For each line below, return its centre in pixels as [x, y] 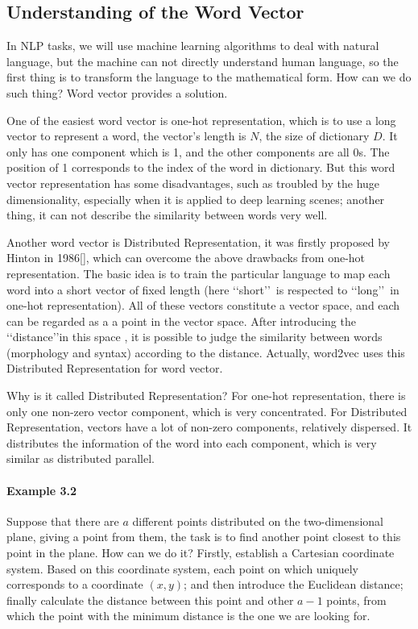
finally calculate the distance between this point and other [150, 600]
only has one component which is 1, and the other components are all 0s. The [198, 151]
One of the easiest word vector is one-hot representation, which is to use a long [201, 120]
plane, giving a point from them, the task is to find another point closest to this [204, 537]
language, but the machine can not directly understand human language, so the [203, 61]
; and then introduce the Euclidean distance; [294, 584]
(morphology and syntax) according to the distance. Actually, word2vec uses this [206, 352]
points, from [356, 600]
